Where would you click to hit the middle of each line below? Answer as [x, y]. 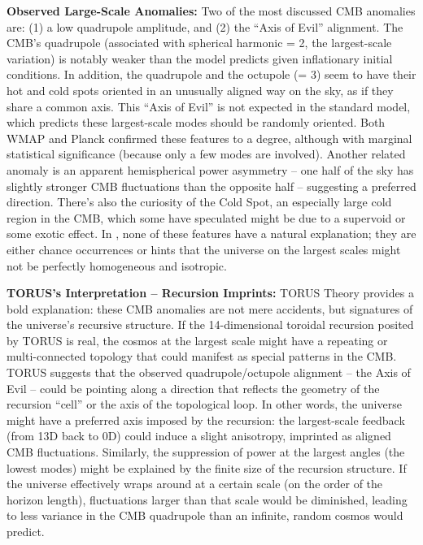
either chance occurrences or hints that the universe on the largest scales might [204, 249]
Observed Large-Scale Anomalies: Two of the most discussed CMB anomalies [211, 11]
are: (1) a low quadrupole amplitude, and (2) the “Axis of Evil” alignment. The [205, 26]
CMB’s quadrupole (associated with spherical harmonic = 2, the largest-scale [199, 43]
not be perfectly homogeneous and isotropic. [117, 265]
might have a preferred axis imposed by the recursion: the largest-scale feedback [206, 420]
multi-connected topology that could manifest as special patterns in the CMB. [202, 356]
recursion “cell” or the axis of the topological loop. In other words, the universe [204, 404]
